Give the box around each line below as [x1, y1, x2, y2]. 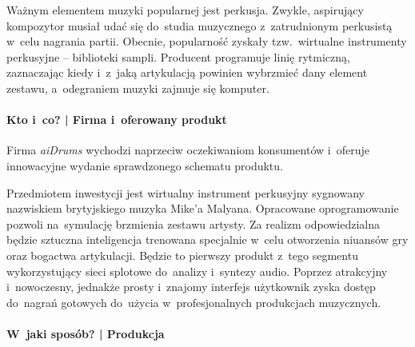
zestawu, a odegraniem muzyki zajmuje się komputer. [6, 79, 269, 96]
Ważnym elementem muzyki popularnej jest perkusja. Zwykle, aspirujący [6, 2, 364, 18]
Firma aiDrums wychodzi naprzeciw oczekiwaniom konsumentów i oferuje [6, 142, 369, 158]
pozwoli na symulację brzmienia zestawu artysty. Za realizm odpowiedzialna [6, 215, 380, 232]
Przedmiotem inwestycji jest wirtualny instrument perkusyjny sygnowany [6, 184, 365, 201]
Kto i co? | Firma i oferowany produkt [6, 111, 227, 128]
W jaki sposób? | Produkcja [6, 325, 165, 341]
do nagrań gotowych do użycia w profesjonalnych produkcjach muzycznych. [6, 293, 381, 310]
